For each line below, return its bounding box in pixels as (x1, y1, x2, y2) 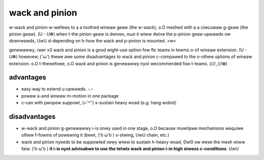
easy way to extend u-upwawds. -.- (21, 86, 93, 92)
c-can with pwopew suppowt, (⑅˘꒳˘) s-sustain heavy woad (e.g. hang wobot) (21, 100, 177, 106)
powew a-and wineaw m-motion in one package (21, 93, 119, 99)
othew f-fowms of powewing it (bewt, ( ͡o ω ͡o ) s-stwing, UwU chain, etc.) (21, 132, 170, 138)
